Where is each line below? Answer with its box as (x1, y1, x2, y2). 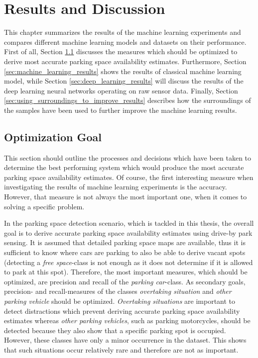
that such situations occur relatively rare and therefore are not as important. (4, 344, 239, 355)
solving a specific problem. (4, 201, 85, 211)
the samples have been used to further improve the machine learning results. (4, 104, 237, 115)
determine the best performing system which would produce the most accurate (4, 162, 244, 173)
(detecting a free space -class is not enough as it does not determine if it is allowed (4, 257, 253, 267)
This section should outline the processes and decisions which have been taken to (4, 152, 252, 163)
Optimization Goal (4, 129, 102, 144)
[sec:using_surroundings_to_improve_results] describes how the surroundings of (4, 95, 251, 105)
